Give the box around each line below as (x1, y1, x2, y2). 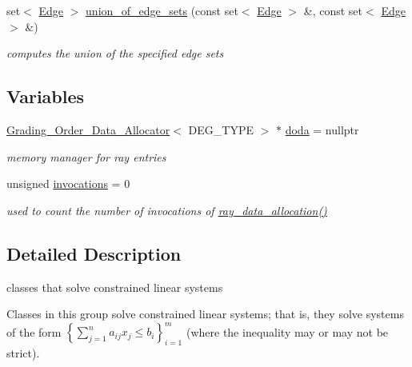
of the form (6, 323, 62, 340)
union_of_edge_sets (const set (86, 2, 238, 18)
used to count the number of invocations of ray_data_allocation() (6, 201, 327, 218)
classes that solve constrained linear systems (6, 278, 223, 295)
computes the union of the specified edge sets (6, 45, 224, 62)
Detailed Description (6, 241, 182, 265)
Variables (6, 84, 85, 109)
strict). (6, 345, 40, 361)
